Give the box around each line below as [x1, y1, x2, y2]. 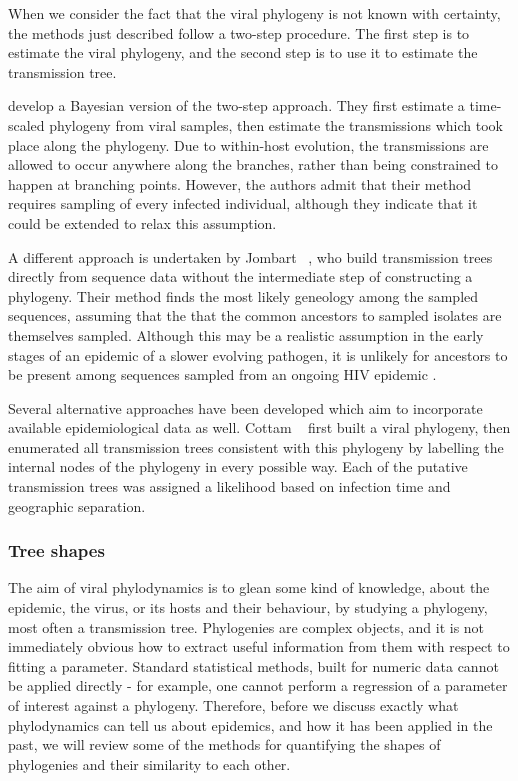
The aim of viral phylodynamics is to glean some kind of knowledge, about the [8, 577, 490, 598]
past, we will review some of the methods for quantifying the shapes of [8, 734, 441, 755]
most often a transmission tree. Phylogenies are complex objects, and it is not [8, 616, 485, 637]
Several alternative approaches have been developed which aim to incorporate [8, 397, 483, 418]
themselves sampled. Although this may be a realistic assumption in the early [8, 324, 484, 345]
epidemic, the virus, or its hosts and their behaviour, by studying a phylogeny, [8, 597, 488, 618]
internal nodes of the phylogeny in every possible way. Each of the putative [8, 456, 468, 477]
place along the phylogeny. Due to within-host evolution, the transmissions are [8, 134, 489, 155]
